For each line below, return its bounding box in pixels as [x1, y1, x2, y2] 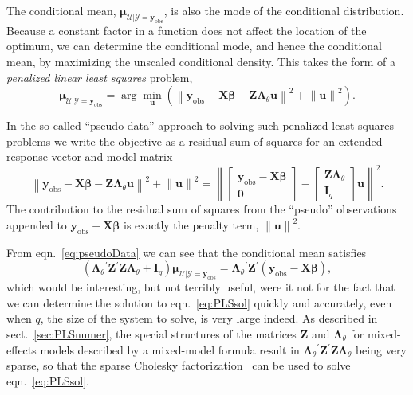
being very [355, 341, 407, 358]
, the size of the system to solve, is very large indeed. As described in [40, 310, 378, 327]
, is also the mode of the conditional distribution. [163, 2, 404, 18]
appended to [6, 217, 67, 233]
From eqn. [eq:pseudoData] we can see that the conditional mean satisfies [6, 244, 367, 260]
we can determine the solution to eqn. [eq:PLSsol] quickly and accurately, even [6, 294, 392, 311]
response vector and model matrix [6, 148, 173, 165]
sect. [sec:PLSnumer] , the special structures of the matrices [6, 325, 297, 342]
